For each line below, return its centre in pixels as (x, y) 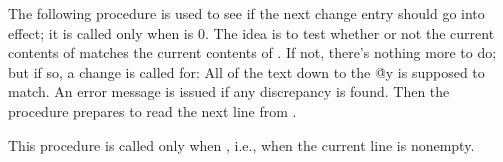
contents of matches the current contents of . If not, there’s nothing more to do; (252, 52)
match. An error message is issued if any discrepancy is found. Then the (229, 91)
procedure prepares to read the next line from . (152, 110)
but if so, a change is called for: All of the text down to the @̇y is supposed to (246, 71)
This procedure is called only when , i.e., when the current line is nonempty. (241, 144)
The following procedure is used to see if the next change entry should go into (246, 13)
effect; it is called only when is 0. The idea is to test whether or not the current (251, 32)
